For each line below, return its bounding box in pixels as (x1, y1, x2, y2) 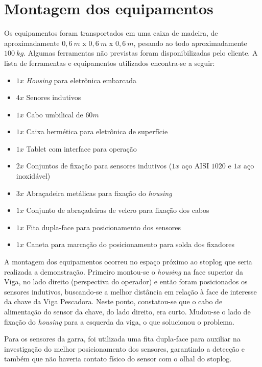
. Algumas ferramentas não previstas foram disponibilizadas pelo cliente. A (23, 47, 258, 58)
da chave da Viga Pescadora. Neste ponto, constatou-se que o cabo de (4, 296, 223, 307)
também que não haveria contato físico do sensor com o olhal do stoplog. (4, 353, 232, 364)
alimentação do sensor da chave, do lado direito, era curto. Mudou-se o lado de (4, 306, 251, 316)
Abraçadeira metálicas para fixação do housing (26, 187, 172, 198)
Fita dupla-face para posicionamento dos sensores (26, 222, 181, 232)
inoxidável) (16, 170, 51, 181)
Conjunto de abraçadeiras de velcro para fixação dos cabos (26, 205, 209, 215)
